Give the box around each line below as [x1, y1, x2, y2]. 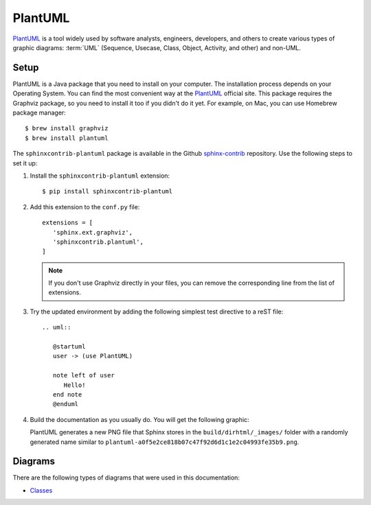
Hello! [63, 381, 86, 389]
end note [52, 391, 82, 398]
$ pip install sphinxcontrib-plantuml [42, 187, 173, 196]
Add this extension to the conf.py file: [30, 202, 140, 211]
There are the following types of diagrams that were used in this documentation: [12, 473, 240, 482]
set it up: [12, 158, 38, 167]
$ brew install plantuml [25, 134, 109, 142]
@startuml [52, 343, 86, 351]
